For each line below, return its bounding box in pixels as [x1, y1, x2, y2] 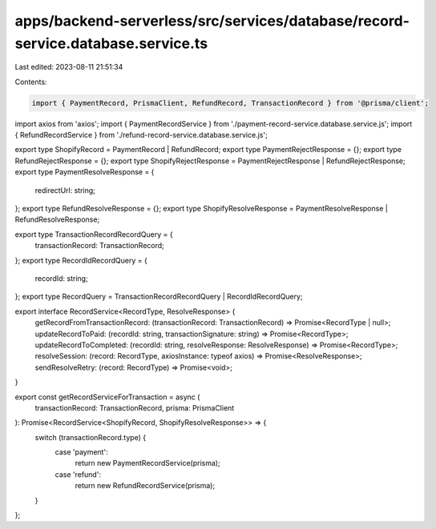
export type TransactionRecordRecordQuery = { [14, 229, 173, 239]
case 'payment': [54, 447, 108, 457]
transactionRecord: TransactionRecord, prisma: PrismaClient [34, 403, 235, 412]
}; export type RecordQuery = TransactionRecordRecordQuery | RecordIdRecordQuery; [14, 292, 304, 302]
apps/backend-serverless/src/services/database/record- [14, 12, 410, 30]
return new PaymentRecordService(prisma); [75, 459, 220, 468]
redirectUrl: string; [34, 185, 96, 195]
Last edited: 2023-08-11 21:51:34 [14, 62, 123, 72]
